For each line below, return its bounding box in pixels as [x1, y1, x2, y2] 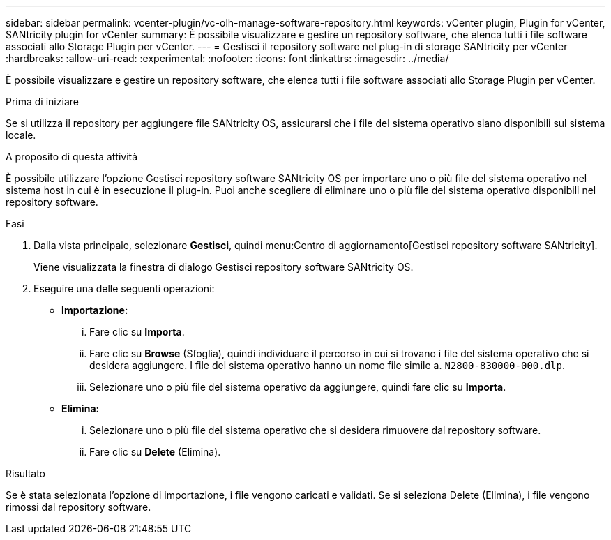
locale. [6, 129, 36, 141]
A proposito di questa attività [6, 151, 138, 163]
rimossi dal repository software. [6, 501, 151, 513]
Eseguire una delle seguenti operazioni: [33, 283, 215, 294]
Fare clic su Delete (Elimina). [89, 446, 221, 458]
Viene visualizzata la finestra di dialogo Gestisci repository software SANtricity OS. [33, 261, 414, 273]
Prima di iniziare [6, 96, 79, 107]
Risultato [6, 467, 46, 479]
